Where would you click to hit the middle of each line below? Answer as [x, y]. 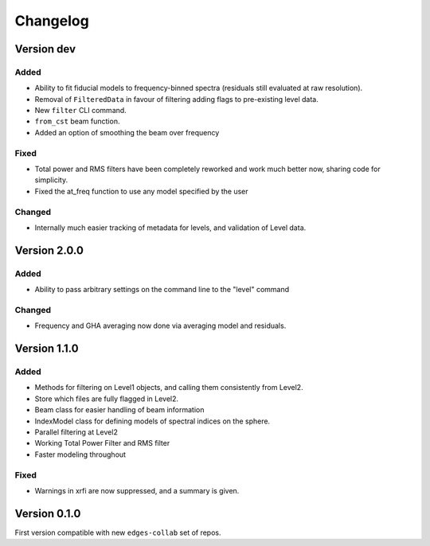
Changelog [52, 21]
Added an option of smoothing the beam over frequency [127, 132]
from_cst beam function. [77, 121]
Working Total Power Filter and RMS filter [102, 443]
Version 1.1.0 [47, 349]
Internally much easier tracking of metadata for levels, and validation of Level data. [170, 228]
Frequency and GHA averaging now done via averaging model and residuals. [160, 326]
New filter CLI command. [80, 111]
